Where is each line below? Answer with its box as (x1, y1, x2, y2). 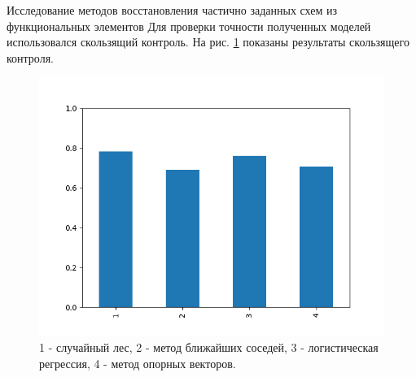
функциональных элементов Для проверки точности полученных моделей (7, 17, 371, 34)
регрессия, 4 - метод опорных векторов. (39, 354, 236, 371)
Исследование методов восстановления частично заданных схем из (7, 2, 338, 18)
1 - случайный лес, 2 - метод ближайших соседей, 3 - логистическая (39, 338, 379, 355)
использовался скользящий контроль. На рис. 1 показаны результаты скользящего (7, 33, 409, 50)
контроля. (7, 49, 55, 66)
